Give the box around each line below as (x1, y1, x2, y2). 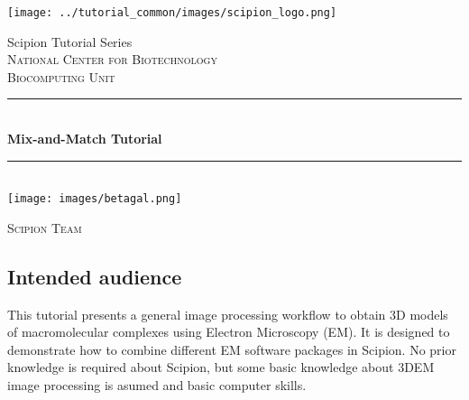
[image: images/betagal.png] (7, 192, 182, 206)
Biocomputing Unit (7, 67, 115, 86)
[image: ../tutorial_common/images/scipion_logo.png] (7, 6, 337, 19)
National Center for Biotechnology (7, 50, 217, 69)
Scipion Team (7, 218, 82, 237)
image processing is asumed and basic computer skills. (7, 376, 307, 395)
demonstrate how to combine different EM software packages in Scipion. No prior (7, 340, 456, 358)
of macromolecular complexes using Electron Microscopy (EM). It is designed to (7, 322, 450, 341)
